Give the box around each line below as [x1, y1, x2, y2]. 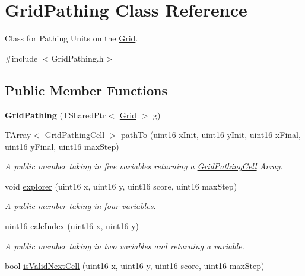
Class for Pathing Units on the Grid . [5, 32, 138, 44]
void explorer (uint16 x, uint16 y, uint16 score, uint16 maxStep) [5, 179, 237, 192]
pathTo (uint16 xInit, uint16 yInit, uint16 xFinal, [121, 129, 301, 141]
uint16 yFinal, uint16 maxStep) [5, 140, 119, 152]
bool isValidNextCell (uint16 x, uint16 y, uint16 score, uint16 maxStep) [5, 259, 265, 272]
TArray [5, 129, 31, 141]
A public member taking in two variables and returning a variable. [5, 239, 244, 252]
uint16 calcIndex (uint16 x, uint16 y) [5, 220, 139, 232]
